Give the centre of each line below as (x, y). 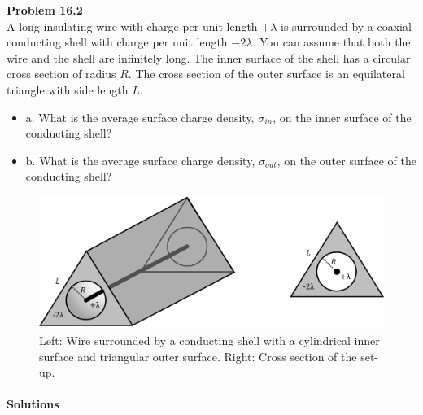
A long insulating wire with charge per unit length (132, 26)
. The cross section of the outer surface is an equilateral (266, 74)
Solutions (33, 404)
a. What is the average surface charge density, (140, 117)
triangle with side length (68, 89)
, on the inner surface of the (342, 117)
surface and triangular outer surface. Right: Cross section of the (198, 356)
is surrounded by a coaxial (346, 26)
